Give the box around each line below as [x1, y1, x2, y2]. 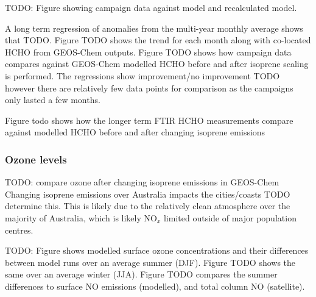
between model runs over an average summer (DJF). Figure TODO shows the [5, 256, 296, 268]
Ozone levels [5, 151, 67, 166]
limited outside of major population [163, 211, 297, 224]
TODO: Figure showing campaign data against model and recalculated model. [5, 1, 297, 13]
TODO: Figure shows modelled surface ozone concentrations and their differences [5, 244, 309, 257]
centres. [5, 223, 33, 236]
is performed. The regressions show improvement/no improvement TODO [5, 69, 280, 82]
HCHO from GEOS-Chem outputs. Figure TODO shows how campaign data [5, 45, 292, 58]
